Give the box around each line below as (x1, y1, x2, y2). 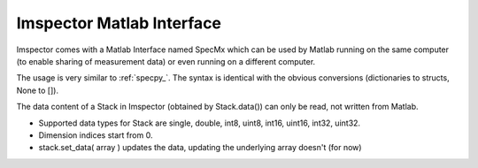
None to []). (16, 85, 59, 95)
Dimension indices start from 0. (38, 129, 153, 141)
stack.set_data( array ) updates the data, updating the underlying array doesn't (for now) (38, 142, 362, 153)
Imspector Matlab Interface (16, 13, 221, 33)
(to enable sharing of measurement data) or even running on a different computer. (16, 56, 316, 66)
